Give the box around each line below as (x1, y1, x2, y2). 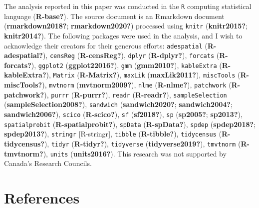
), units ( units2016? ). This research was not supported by (43, 148, 227, 158)
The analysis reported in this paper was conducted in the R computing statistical (4, 1, 252, 11)
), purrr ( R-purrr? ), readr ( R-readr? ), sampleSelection (44, 89, 227, 99)
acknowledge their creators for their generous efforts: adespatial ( (4, 40, 208, 50)
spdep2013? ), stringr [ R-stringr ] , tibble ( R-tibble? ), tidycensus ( (4, 128, 222, 139)
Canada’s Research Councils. (4, 158, 92, 168)
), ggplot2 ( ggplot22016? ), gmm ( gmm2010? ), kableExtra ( (31, 59, 222, 70)
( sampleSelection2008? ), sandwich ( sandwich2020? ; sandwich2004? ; (4, 99, 233, 109)
